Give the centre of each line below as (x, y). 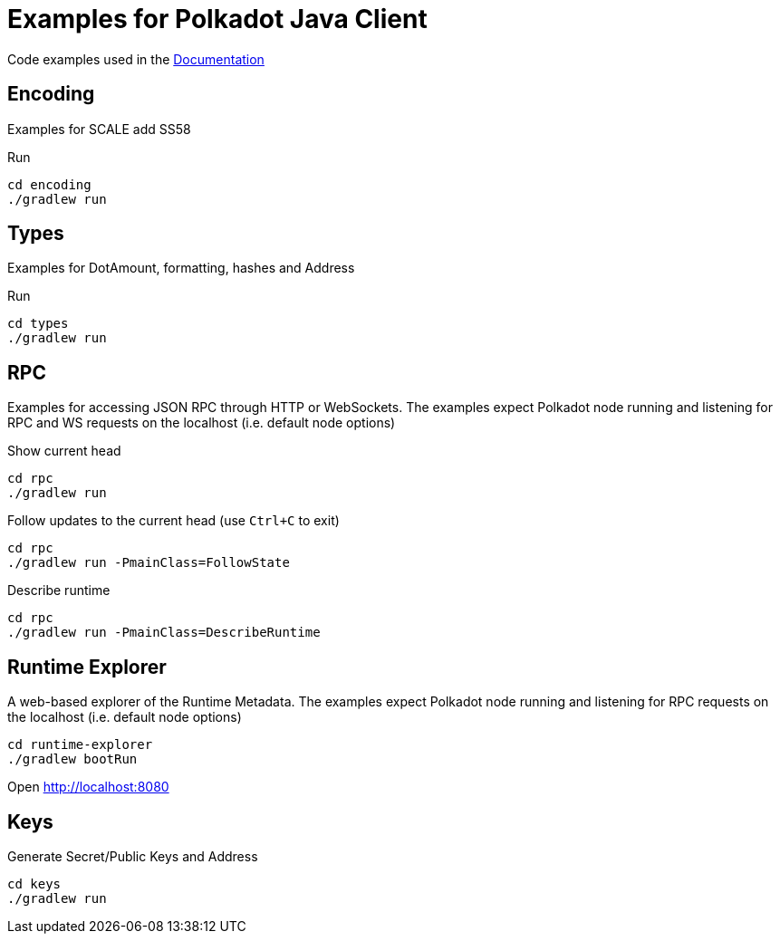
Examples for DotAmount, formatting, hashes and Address (181, 268)
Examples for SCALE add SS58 (99, 129)
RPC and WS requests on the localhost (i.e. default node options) (202, 423)
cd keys (34, 883)
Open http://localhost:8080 (88, 787)
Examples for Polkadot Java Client (217, 19)
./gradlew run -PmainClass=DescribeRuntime (164, 633)
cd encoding (49, 184)
